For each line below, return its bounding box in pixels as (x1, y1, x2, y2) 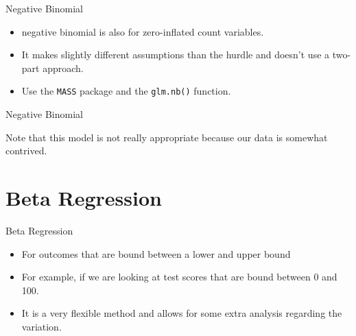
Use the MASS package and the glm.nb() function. (21, 84, 231, 98)
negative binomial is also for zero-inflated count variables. (21, 24, 264, 38)
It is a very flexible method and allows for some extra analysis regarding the (21, 306, 342, 320)
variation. (21, 319, 62, 333)
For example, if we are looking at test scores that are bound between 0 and (21, 269, 337, 284)
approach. (43, 60, 84, 75)
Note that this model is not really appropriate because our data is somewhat (5, 130, 328, 144)
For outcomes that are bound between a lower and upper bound (21, 246, 291, 261)
